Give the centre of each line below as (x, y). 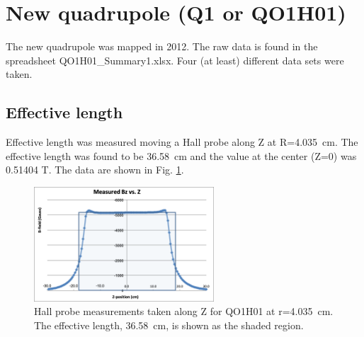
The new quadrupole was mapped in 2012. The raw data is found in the (162, 46)
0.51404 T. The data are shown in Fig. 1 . (95, 170)
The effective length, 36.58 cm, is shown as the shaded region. (169, 325)
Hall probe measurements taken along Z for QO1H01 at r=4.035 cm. (184, 311)
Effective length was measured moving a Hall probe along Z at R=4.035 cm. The (182, 142)
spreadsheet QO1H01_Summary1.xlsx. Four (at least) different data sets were (175, 60)
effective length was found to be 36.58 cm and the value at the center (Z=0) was (181, 155)
